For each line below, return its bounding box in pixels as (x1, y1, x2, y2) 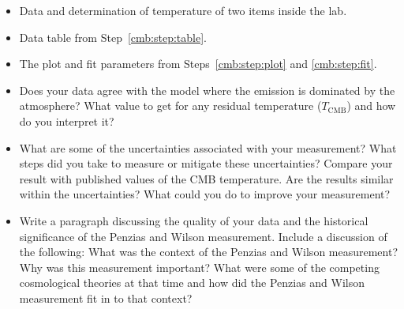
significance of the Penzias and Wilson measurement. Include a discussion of (19, 228, 387, 244)
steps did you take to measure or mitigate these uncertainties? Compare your (19, 155, 393, 171)
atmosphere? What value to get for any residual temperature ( (19, 97, 322, 114)
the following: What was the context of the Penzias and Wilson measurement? (19, 243, 398, 260)
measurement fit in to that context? (19, 289, 193, 306)
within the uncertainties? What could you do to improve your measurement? (19, 186, 391, 202)
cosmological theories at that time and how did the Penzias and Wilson (19, 274, 365, 291)
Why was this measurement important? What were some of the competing (19, 258, 380, 275)
